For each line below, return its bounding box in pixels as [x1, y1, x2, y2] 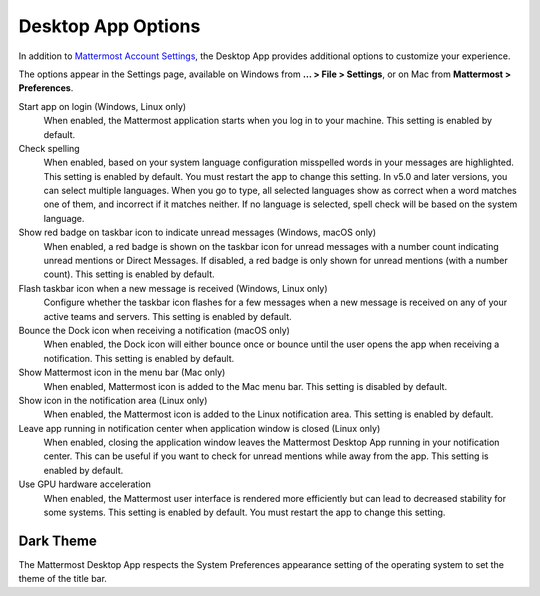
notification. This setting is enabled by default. [43, 352, 235, 364]
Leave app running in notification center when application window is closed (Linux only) [18, 422, 381, 434]
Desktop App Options [18, 15, 201, 37]
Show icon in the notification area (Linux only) [18, 394, 208, 406]
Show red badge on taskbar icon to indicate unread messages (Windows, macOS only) [18, 226, 377, 239]
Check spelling [18, 142, 80, 154]
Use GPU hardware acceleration [18, 478, 152, 490]
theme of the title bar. [18, 573, 107, 585]
